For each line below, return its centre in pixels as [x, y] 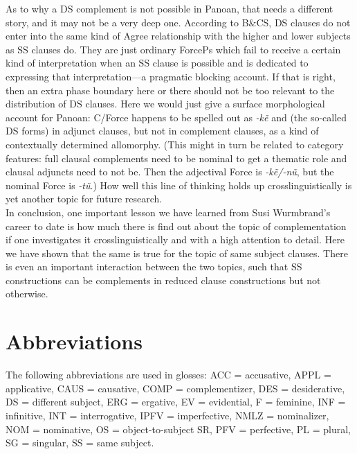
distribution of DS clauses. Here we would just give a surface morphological [165, 104]
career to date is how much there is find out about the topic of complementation [176, 226]
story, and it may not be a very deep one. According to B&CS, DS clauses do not [178, 22]
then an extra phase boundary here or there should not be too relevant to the [170, 90]
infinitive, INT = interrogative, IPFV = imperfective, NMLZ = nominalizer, [167, 415]
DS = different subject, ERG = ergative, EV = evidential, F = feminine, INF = [176, 402]
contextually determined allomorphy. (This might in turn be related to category [175, 144]
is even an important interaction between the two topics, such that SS [154, 267]
